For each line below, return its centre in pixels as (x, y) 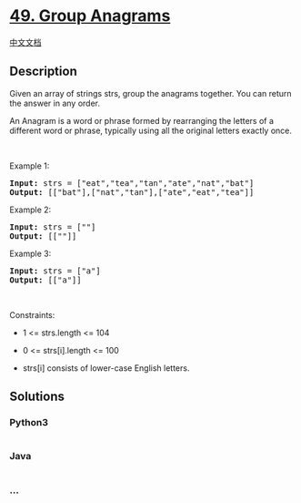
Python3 (29, 423)
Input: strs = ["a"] (55, 271)
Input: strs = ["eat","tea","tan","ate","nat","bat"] (132, 183)
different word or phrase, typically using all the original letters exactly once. (151, 130)
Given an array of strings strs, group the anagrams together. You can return (151, 93)
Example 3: (30, 253)
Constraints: (32, 314)
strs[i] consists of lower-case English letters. (106, 368)
